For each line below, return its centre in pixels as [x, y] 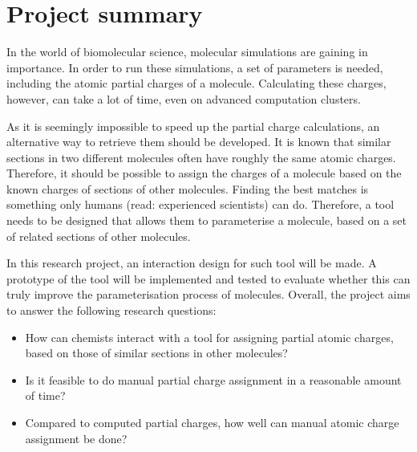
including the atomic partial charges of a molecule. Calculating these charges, [196, 83]
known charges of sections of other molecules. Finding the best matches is [188, 188]
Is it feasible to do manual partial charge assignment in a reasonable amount [213, 379]
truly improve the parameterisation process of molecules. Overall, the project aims [208, 294]
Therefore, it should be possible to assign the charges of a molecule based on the [204, 173]
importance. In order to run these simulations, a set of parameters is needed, [195, 67]
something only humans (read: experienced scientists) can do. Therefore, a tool [200, 204]
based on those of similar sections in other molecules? [156, 353]
